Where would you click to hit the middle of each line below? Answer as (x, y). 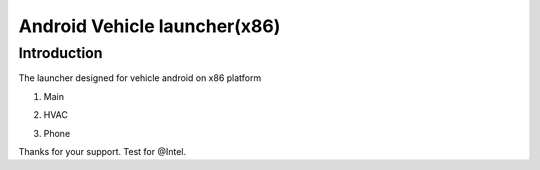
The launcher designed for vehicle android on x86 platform (140, 78)
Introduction (60, 53)
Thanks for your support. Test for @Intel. (102, 151)
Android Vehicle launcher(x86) (149, 26)
